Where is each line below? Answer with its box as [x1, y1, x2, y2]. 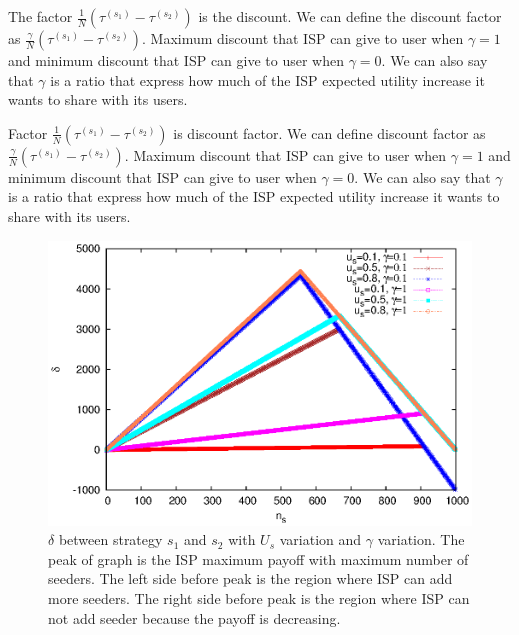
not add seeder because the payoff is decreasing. [48, 607, 341, 628]
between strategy [58, 529, 163, 550]
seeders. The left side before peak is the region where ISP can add [48, 568, 453, 589]
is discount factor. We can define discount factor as [173, 122, 486, 143]
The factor [8, 6, 73, 26]
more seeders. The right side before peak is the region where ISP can [48, 588, 470, 609]
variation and [279, 529, 362, 550]
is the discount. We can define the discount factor [198, 6, 502, 26]
